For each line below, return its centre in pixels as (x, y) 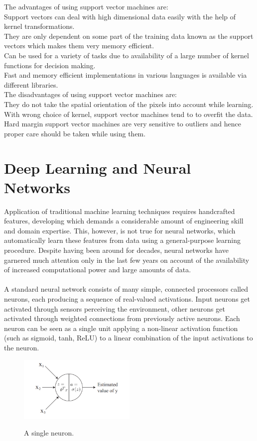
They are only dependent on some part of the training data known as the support (129, 36)
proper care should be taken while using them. (75, 133)
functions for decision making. (50, 65)
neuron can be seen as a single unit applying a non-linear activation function (121, 328)
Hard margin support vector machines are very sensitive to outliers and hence (123, 124)
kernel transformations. (39, 26)
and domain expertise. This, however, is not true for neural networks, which (120, 230)
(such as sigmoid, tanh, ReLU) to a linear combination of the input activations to (128, 338)
